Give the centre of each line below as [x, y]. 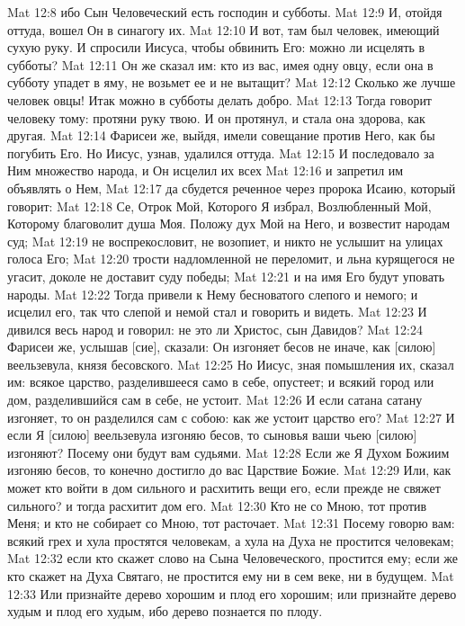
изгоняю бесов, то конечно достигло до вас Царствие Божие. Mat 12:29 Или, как [229, 470]
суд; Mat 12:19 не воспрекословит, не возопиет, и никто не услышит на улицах [225, 241]
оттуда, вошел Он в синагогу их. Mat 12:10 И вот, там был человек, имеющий [224, 29]
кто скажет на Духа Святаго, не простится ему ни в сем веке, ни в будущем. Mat [231, 576]
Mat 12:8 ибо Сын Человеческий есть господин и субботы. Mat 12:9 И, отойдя [225, 12]
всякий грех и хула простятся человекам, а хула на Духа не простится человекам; [231, 540]
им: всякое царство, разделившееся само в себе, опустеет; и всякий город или [221, 382]
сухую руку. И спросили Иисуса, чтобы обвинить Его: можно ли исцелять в [216, 47]
